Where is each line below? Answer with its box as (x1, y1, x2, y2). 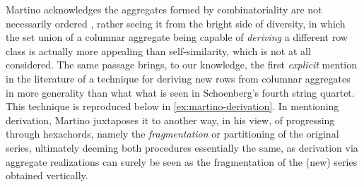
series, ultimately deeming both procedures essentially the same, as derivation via (6, 140, 358, 155)
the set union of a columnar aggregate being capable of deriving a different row (6, 30, 348, 44)
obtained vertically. (6, 168, 88, 183)
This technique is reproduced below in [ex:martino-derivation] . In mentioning (6, 99, 339, 114)
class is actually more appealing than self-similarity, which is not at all (6, 43, 311, 58)
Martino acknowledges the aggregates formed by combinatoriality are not (6, 2, 322, 16)
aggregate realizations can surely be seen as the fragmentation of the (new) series (6, 154, 358, 169)
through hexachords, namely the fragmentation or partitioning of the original (6, 126, 339, 141)
